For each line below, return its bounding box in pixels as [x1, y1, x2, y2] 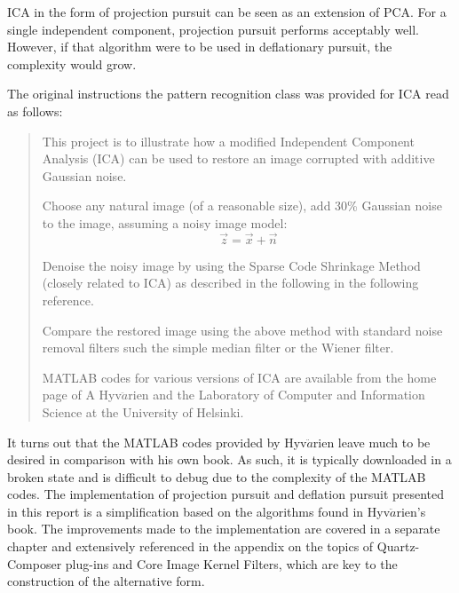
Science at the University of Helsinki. [42, 402, 244, 421]
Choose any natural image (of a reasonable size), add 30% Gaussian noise [42, 196, 442, 215]
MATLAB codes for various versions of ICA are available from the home [42, 368, 437, 386]
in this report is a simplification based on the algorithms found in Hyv [7, 502, 391, 520]
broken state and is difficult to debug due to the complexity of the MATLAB [7, 467, 426, 486]
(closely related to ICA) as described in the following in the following [42, 273, 419, 292]
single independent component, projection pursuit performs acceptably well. [7, 20, 419, 38]
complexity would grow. [7, 54, 137, 73]
